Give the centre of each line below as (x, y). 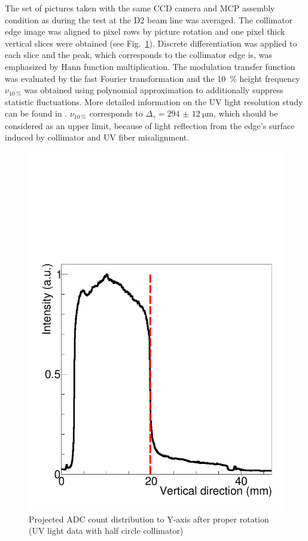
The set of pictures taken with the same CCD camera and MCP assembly (140, 8)
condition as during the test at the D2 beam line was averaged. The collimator (149, 19)
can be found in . (36, 113)
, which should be (246, 113)
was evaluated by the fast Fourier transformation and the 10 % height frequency (153, 78)
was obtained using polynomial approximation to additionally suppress (154, 90)
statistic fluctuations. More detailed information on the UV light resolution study (154, 101)
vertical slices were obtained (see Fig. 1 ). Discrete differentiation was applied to (151, 43)
